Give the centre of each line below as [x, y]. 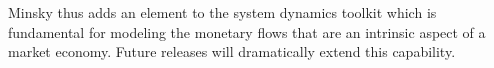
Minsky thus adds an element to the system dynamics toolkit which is [222, 12]
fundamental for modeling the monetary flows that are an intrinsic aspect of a [247, 31]
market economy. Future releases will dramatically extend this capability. [232, 51]
